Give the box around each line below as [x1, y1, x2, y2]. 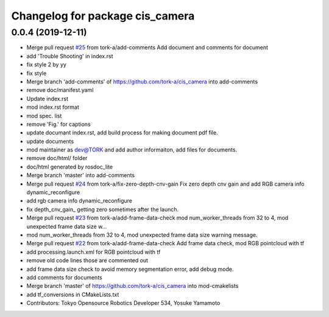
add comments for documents [26, 274, 103, 281]
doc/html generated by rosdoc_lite [26, 163, 113, 170]
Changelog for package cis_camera [11, 9, 195, 23]
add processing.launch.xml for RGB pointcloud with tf [26, 248, 161, 256]
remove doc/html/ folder [26, 155, 88, 162]
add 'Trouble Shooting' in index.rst [26, 52, 113, 60]
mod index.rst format [26, 103, 79, 111]
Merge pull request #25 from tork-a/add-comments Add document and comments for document [26, 44, 268, 51]
